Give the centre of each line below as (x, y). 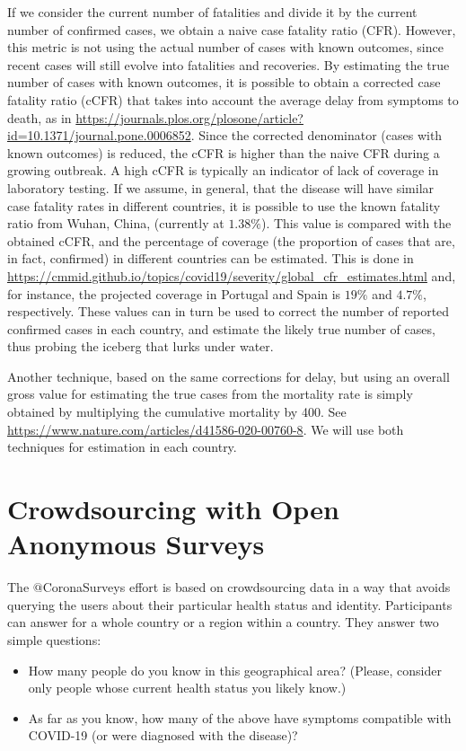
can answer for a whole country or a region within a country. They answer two (223, 622)
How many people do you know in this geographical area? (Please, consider (235, 670)
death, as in (40, 117)
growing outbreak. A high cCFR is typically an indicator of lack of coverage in (223, 170)
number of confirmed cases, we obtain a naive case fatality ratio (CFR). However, (232, 29)
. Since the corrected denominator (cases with (317, 135)
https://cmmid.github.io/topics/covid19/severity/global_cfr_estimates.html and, (232, 275)
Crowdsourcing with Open (173, 509)
